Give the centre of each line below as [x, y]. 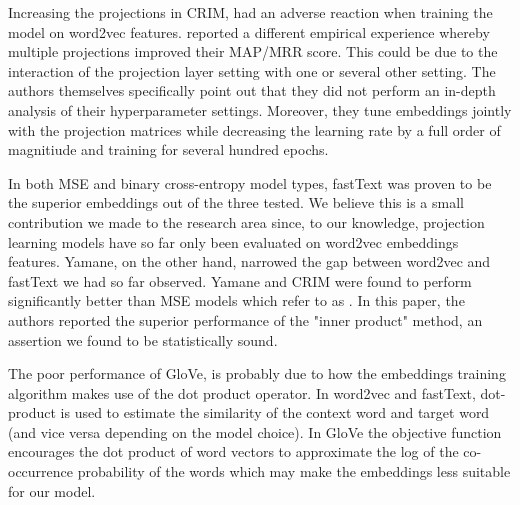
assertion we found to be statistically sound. [143, 339]
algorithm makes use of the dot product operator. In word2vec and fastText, [242, 392]
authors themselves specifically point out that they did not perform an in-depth [252, 90]
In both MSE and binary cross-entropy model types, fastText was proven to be [250, 182]
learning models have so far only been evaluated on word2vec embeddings [233, 241]
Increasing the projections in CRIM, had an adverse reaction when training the [250, 12]
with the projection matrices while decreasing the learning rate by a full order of [254, 129]
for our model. [52, 490]
